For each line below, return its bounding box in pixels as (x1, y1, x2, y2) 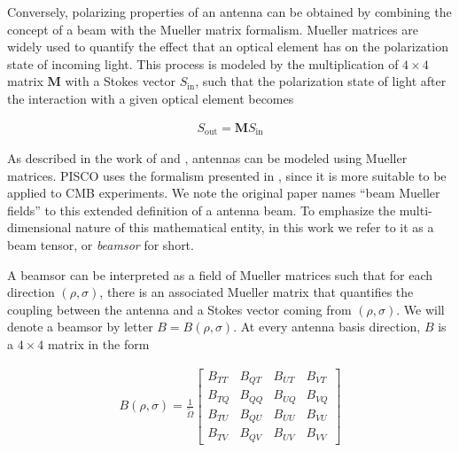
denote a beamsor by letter (7, 317, 153, 336)
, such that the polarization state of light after (195, 72, 447, 90)
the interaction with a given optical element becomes (7, 89, 294, 107)
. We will (396, 300, 445, 318)
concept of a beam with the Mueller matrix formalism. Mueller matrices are (7, 19, 418, 38)
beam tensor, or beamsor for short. (7, 236, 194, 254)
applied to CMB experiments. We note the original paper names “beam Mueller (7, 183, 440, 202)
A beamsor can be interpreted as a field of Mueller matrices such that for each (7, 265, 433, 284)
